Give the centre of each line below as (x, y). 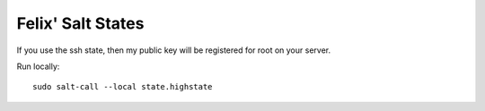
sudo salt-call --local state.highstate (123, 87)
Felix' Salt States (80, 23)
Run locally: (38, 66)
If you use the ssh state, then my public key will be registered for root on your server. (174, 50)
